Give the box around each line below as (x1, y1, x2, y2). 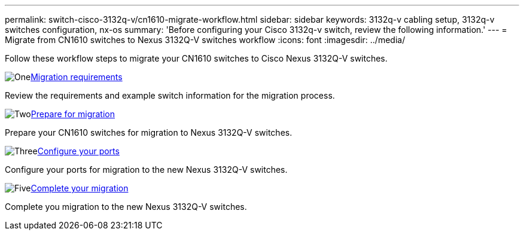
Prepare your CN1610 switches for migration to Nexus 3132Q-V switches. (5, 127, 293, 138)
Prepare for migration (31, 109, 115, 119)
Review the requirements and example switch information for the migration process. (5, 90, 335, 100)
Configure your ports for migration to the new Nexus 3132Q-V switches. (5, 164, 288, 175)
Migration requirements (31, 72, 123, 82)
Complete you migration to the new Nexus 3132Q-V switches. (5, 202, 247, 212)
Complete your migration (31, 183, 129, 193)
